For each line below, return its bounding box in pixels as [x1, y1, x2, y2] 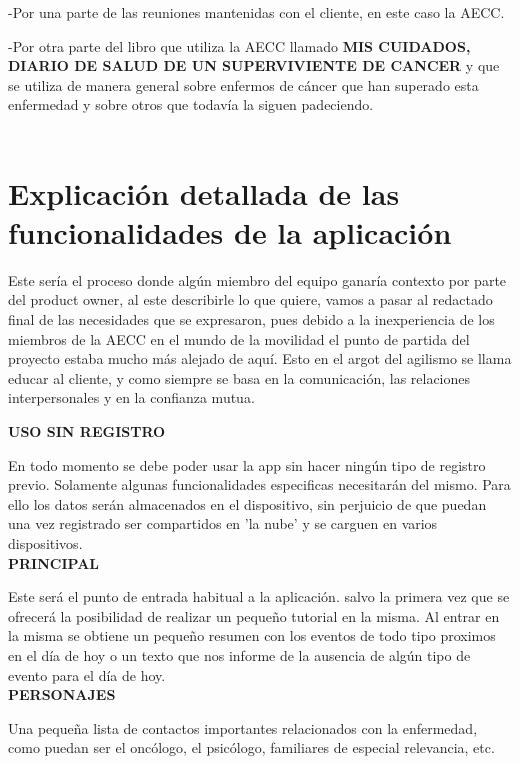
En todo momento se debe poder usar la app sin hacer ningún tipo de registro [8, 454, 486, 475]
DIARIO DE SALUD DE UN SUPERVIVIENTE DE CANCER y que [8, 55, 500, 76]
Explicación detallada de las [8, 172, 400, 213]
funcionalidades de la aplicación [8, 211, 452, 252]
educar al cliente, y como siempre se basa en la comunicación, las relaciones [8, 367, 471, 388]
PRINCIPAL [8, 552, 100, 573]
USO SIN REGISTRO [8, 421, 166, 442]
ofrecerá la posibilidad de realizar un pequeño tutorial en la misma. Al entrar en [8, 605, 500, 626]
